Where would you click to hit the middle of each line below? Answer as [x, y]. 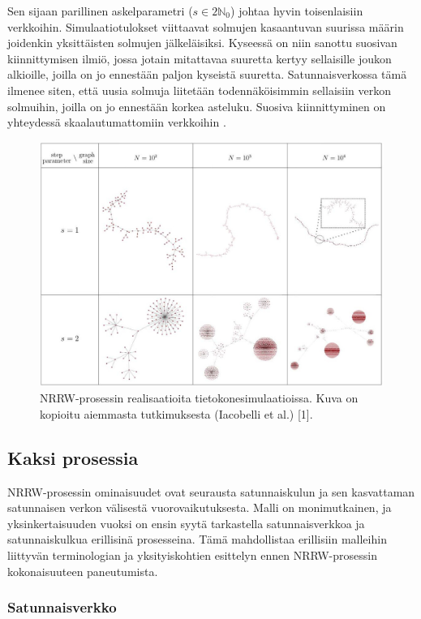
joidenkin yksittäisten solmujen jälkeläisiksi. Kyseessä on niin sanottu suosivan [202, 43]
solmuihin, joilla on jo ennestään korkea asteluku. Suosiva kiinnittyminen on [197, 106]
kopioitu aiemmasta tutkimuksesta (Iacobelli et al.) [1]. [176, 413]
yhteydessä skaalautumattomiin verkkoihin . [117, 122]
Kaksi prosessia [73, 457]
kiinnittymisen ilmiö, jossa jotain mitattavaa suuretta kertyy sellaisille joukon [200, 58]
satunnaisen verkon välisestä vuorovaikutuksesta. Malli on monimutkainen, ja [200, 507]
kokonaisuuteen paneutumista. [83, 571]
